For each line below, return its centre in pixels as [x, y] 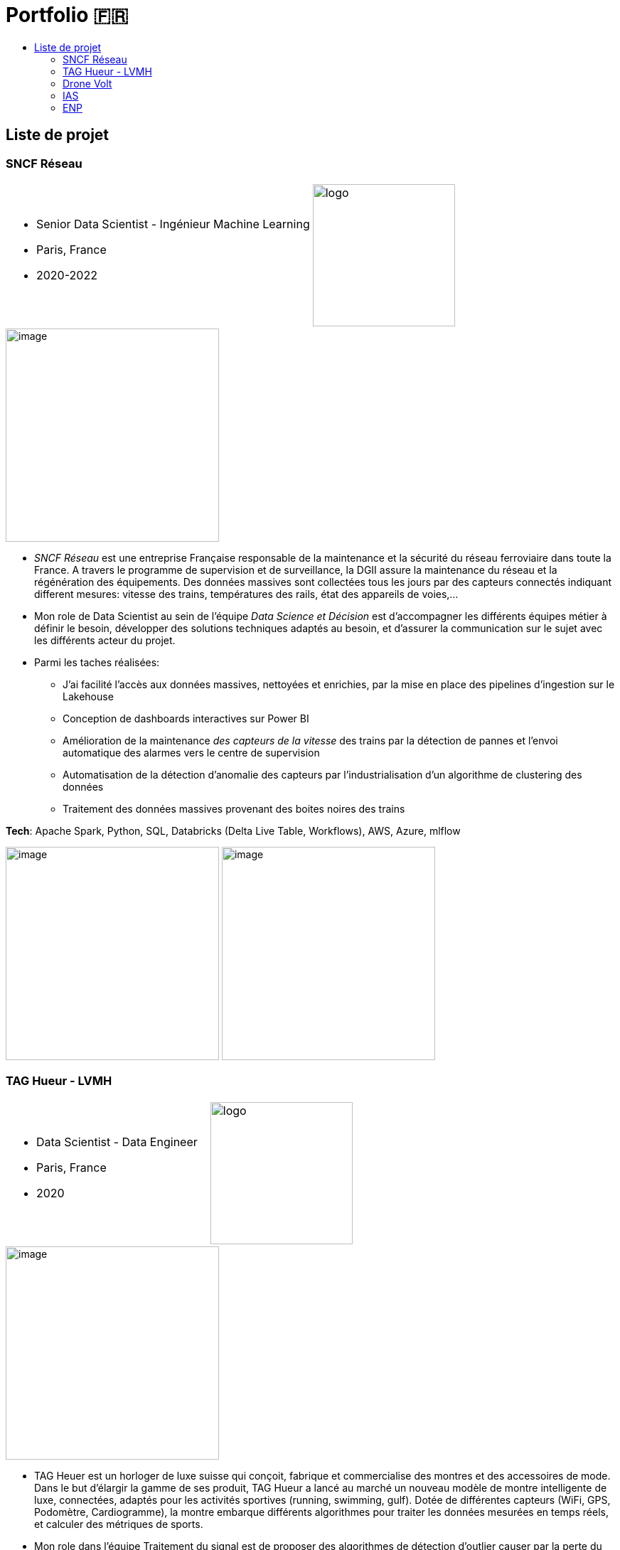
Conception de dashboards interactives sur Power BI [186, 718]
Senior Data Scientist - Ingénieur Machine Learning [173, 224]
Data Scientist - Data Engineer [117, 1142]
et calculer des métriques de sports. [119, 1524]
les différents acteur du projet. [105, 640]
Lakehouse [88, 696]
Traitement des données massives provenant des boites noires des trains [234, 808]
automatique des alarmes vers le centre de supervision [191, 752]
